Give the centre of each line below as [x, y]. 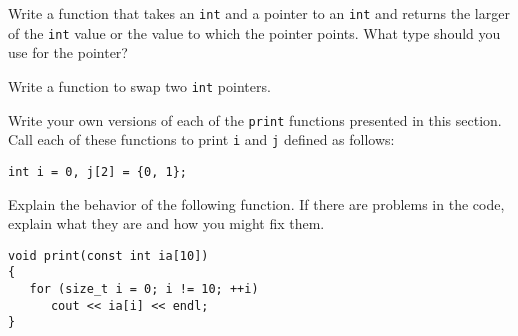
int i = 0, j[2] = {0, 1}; [97, 171]
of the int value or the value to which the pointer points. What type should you [254, 32]
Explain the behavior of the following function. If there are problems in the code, [256, 203]
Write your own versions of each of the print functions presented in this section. [255, 119]
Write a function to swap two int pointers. [139, 85]
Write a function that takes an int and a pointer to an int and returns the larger [259, 13]
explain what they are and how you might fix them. [166, 223]
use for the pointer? [68, 52]
